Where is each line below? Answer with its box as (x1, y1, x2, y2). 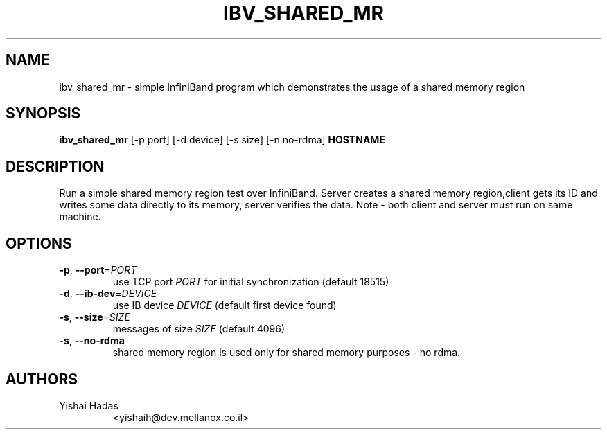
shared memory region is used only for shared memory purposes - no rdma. (112, 346, 461, 359)
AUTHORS (6, 370, 78, 388)
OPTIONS (6, 234, 72, 252)
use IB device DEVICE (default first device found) (112, 299, 337, 312)
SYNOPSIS (6, 105, 81, 123)
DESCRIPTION (6, 157, 105, 175)
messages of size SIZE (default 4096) (112, 323, 285, 335)
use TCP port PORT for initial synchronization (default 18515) (112, 276, 389, 288)
